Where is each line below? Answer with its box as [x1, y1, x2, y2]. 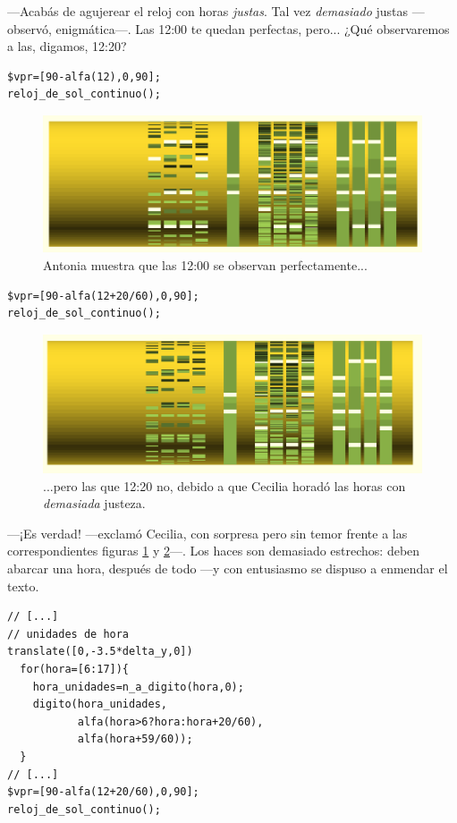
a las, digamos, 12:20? [7, 37, 127, 55]
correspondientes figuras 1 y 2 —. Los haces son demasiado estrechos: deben [7, 541, 420, 560]
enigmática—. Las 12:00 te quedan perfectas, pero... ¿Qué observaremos [55, 19, 450, 38]
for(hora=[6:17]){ [20, 663, 130, 675]
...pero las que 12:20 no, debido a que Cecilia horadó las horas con [43, 476, 406, 495]
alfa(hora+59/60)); [77, 733, 193, 746]
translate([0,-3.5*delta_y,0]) [7, 645, 193, 658]
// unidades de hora [7, 627, 130, 641]
